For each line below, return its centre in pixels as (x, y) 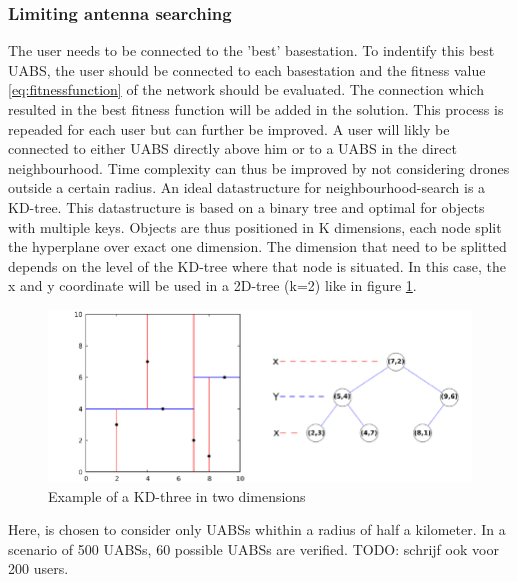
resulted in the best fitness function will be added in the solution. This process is (256, 109)
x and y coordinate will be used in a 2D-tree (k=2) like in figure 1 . (212, 285)
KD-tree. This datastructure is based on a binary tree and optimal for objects (246, 206)
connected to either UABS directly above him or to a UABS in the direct (232, 148)
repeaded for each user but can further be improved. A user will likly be (229, 128)
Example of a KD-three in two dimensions (177, 495)
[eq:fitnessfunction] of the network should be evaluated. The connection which (246, 89)
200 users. (38, 568)
